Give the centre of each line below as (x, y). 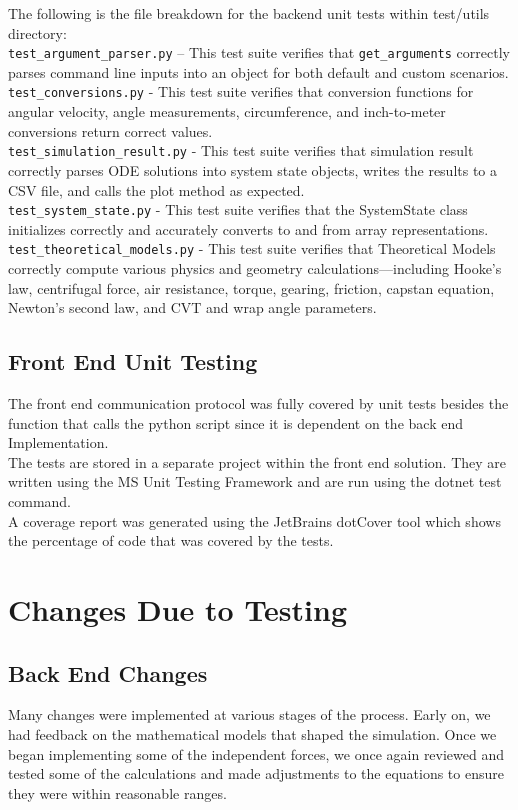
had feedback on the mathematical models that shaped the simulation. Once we (252, 733)
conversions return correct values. (110, 130)
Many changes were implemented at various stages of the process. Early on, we (249, 714)
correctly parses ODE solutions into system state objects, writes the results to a (253, 169)
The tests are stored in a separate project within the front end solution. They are (257, 461)
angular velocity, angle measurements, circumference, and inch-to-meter (227, 111)
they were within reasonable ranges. (117, 792)
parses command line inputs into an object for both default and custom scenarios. (258, 71)
